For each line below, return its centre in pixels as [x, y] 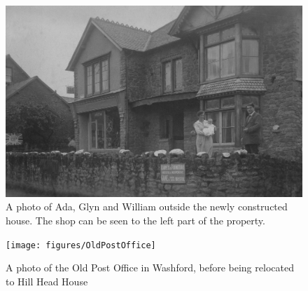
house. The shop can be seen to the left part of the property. [135, 221]
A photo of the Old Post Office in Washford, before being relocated [150, 268]
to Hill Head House [47, 281]
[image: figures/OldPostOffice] [81, 245]
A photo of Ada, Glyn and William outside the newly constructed [147, 207]
